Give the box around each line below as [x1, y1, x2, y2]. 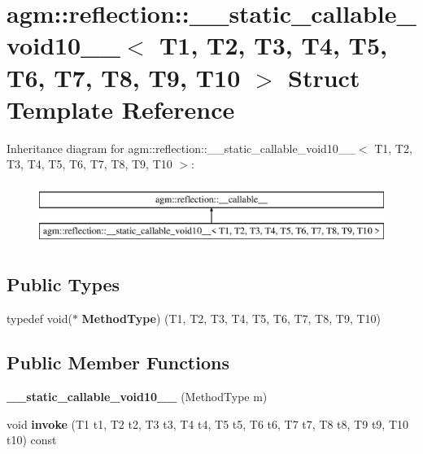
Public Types [7, 272, 120, 297]
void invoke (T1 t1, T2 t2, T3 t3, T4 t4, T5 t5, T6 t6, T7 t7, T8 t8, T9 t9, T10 [7, 415, 408, 432]
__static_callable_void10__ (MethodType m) [7, 388, 268, 405]
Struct [288, 60, 360, 94]
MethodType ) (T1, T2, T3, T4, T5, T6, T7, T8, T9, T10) [81, 310, 381, 327]
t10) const [7, 431, 57, 448]
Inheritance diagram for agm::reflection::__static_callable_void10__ [7, 139, 355, 156]
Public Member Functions [7, 350, 229, 375]
